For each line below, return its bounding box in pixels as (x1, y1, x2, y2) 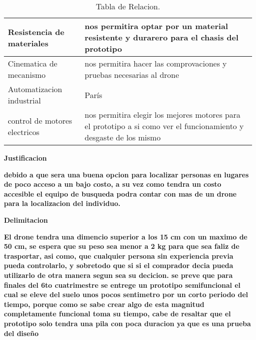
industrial (8, 95, 41, 106)
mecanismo (8, 69, 46, 80)
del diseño (4, 328, 39, 338)
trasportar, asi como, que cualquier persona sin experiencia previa (4, 250, 233, 261)
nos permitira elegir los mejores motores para (85, 109, 241, 120)
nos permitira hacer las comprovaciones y (85, 58, 227, 69)
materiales (8, 37, 49, 49)
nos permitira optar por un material (85, 20, 228, 32)
